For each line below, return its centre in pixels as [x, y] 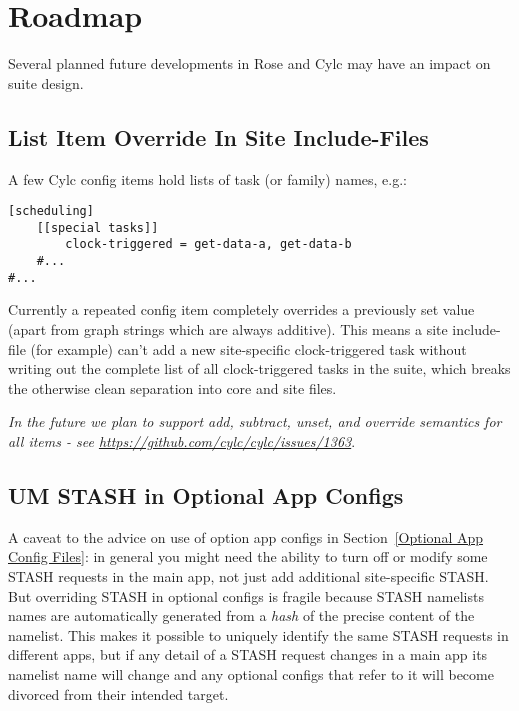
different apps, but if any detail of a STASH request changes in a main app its [248, 654]
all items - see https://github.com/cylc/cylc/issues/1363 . [182, 440]
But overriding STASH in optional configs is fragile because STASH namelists [246, 595]
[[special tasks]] [97, 227]
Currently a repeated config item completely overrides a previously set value [241, 309]
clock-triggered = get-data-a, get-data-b [208, 244]
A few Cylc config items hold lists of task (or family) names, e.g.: [207, 178]
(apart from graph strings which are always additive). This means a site [228, 328]
